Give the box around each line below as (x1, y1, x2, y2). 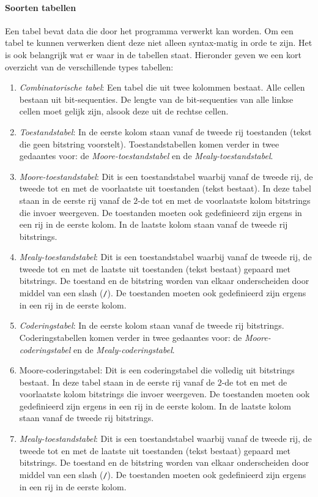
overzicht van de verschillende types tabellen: (5, 60, 174, 73)
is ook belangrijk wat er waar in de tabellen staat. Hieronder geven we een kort (5, 48, 301, 61)
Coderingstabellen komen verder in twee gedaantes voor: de (19, 331, 242, 343)
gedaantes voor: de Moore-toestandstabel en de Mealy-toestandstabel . (19, 149, 273, 162)
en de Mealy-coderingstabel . (73, 343, 175, 356)
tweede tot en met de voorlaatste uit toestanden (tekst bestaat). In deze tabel (19, 182, 311, 195)
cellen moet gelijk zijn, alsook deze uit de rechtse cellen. (19, 105, 229, 118)
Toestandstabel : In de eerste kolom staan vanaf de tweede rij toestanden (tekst (19, 125, 312, 138)
